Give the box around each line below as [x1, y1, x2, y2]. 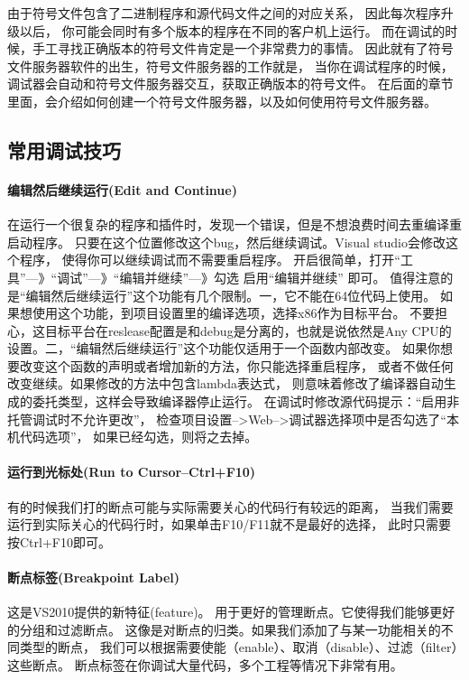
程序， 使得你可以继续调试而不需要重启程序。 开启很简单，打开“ [19, 250, 400, 269]
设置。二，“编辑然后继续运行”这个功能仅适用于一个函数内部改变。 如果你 [7, 339, 440, 358]
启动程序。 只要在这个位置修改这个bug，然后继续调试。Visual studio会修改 [7, 232, 446, 251]
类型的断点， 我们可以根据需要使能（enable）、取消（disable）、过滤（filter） [19, 638, 458, 657]
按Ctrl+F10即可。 [7, 532, 111, 551]
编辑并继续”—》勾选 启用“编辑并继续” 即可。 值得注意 [119, 267, 441, 286]
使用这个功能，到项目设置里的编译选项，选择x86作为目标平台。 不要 [32, 303, 436, 322]
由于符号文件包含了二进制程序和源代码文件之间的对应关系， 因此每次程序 [7, 4, 441, 22]
